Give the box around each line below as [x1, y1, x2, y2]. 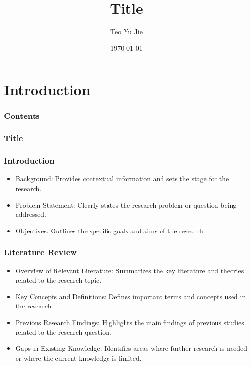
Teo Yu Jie [110, 26, 143, 37]
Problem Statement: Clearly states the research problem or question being [15, 199, 237, 210]
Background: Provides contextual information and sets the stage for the [15, 173, 229, 184]
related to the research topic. [15, 275, 102, 285]
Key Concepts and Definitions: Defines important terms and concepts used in [15, 291, 246, 301]
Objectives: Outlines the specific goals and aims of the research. [15, 225, 205, 235]
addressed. [15, 209, 46, 219]
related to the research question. [15, 327, 111, 337]
